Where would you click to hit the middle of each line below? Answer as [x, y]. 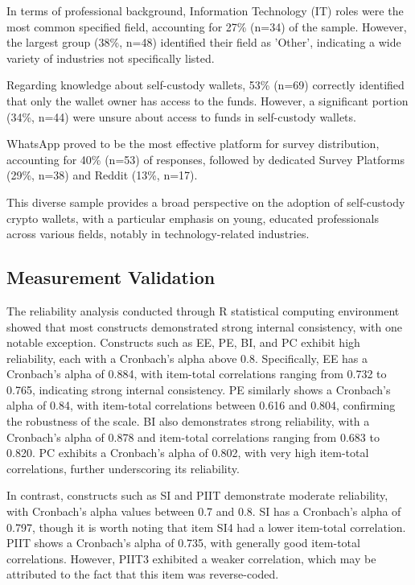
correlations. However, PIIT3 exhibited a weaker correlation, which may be [191, 558]
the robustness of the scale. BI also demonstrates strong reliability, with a [188, 421]
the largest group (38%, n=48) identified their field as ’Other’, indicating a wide [204, 42]
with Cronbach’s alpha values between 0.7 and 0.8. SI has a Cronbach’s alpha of [204, 511]
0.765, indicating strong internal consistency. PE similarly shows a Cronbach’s [199, 389]
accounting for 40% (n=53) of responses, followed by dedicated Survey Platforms [205, 159]
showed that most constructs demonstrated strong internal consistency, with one [204, 326]
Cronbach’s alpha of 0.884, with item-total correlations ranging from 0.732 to [197, 374]
